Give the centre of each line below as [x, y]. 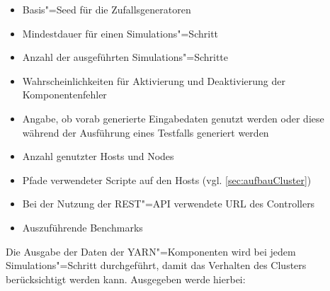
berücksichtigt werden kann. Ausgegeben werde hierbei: [126, 279]
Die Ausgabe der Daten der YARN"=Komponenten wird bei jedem [151, 251]
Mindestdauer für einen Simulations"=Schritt [120, 33]
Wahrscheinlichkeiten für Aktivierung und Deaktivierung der [154, 80]
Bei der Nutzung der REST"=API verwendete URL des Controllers [169, 204]
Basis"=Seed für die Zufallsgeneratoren [107, 9]
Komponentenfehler [64, 95]
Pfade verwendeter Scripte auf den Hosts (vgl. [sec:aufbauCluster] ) [167, 179]
